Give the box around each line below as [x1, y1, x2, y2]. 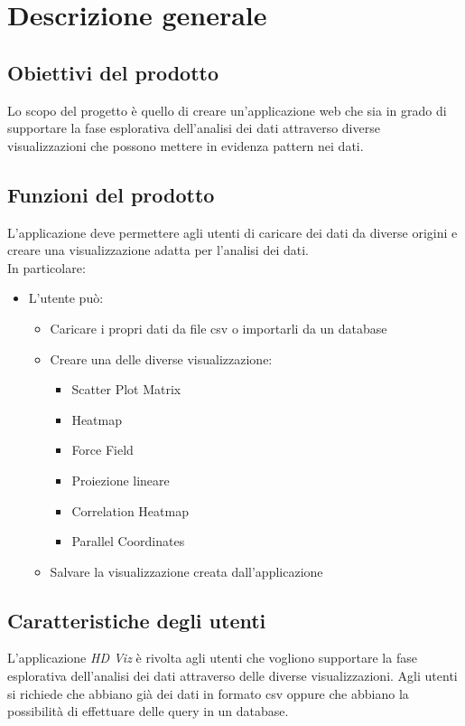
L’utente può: [28, 288, 104, 307]
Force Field [71, 440, 134, 459]
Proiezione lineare [71, 470, 170, 489]
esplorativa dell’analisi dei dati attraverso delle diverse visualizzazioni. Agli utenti [7, 666, 458, 685]
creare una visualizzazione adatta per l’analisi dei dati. [7, 240, 309, 259]
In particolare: [7, 258, 86, 277]
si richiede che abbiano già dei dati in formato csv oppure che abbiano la [7, 684, 409, 702]
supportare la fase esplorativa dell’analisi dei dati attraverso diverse [7, 118, 380, 137]
